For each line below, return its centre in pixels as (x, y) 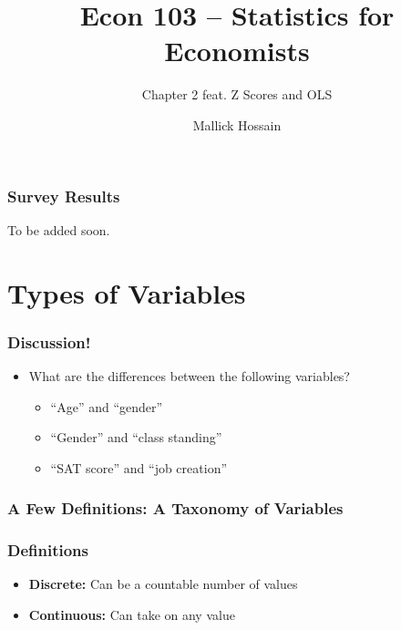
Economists (237, 51)
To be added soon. (59, 229)
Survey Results (64, 196)
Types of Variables (127, 292)
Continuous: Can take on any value (132, 615)
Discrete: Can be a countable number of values (163, 584)
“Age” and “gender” (107, 406)
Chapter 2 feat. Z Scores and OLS (237, 94)
